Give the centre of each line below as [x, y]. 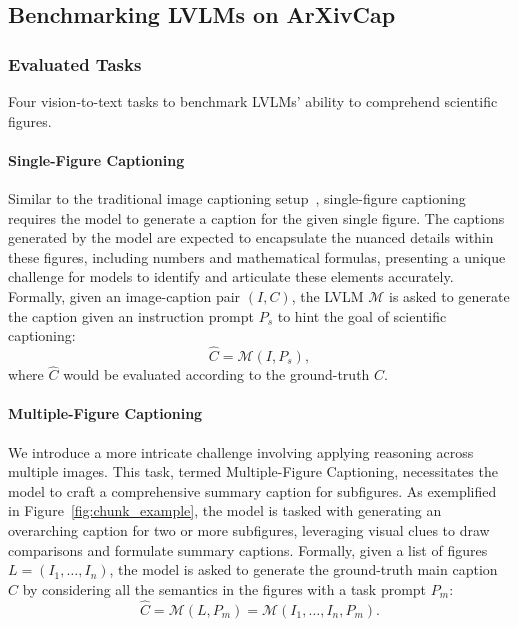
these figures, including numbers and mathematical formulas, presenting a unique [257, 256]
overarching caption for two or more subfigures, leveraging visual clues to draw [249, 529]
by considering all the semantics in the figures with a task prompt [224, 588]
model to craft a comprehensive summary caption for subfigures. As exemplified [252, 490]
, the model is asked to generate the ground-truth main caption [303, 569]
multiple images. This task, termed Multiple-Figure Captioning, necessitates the [253, 471]
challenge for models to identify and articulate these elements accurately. [231, 276]
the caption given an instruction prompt [131, 315]
